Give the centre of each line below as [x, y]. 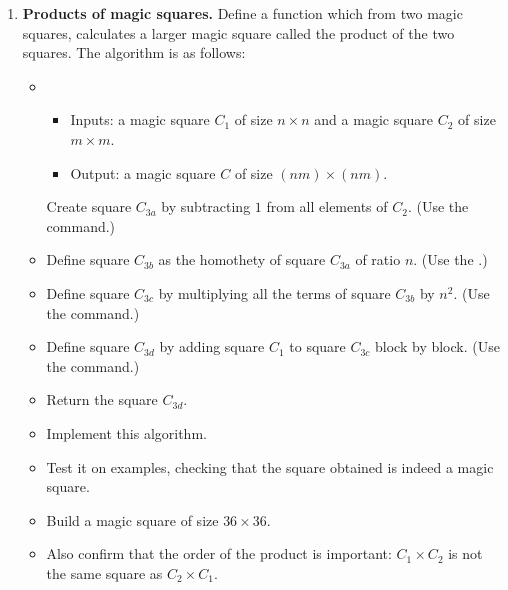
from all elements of [327, 206]
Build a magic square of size [132, 519]
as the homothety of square [242, 259]
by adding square [212, 346]
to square [317, 346]
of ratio [378, 259]
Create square [89, 206]
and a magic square [374, 119]
